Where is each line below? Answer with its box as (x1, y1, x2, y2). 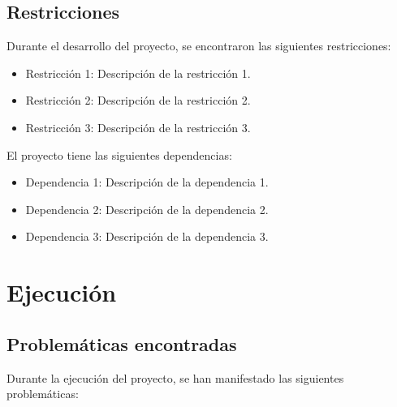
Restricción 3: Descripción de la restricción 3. (25, 118, 251, 135)
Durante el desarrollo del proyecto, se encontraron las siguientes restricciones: (6, 37, 391, 54)
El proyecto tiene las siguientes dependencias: (6, 146, 232, 163)
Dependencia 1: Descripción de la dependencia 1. (25, 174, 269, 191)
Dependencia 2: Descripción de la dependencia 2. (25, 200, 269, 217)
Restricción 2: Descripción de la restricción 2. (25, 92, 251, 109)
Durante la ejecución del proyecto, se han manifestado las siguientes (6, 369, 344, 386)
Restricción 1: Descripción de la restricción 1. (25, 64, 251, 81)
